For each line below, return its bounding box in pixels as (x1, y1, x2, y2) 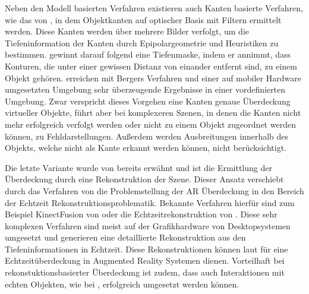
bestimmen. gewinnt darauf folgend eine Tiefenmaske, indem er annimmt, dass (5, 48, 291, 61)
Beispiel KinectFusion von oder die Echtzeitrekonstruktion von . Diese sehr (5, 208, 278, 220)
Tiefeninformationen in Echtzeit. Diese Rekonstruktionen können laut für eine (5, 242, 288, 255)
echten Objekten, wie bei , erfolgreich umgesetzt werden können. (5, 277, 239, 290)
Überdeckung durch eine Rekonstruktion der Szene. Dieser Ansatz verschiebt (5, 173, 284, 185)
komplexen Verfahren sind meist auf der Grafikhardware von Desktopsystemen (5, 219, 291, 232)
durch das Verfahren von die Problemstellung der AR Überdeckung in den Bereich (5, 184, 304, 197)
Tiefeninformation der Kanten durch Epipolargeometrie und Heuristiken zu (5, 36, 279, 49)
